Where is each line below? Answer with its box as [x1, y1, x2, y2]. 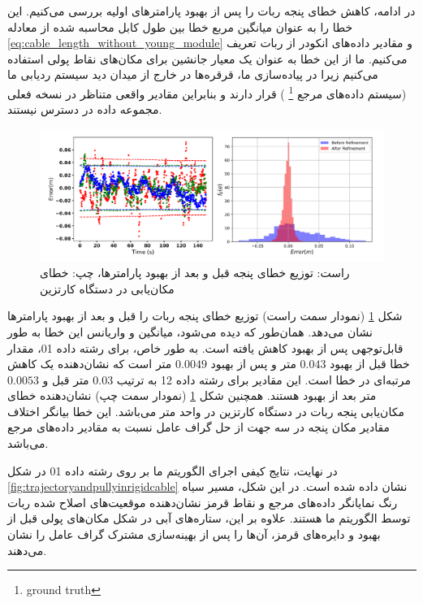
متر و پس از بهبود [210, 355, 296, 372]
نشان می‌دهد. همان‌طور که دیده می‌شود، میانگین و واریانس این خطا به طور [7, 323, 373, 340]
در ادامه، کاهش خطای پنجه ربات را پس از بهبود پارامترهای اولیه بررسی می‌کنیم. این [7, 2, 416, 19]
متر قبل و [42, 371, 89, 388]
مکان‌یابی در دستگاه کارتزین [40, 280, 175, 297]
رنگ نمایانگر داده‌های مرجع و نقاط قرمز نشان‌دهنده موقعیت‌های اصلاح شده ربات [7, 493, 398, 510]
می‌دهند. [7, 541, 47, 558]
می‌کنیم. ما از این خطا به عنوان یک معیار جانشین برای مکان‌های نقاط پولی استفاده [7, 50, 408, 67]
